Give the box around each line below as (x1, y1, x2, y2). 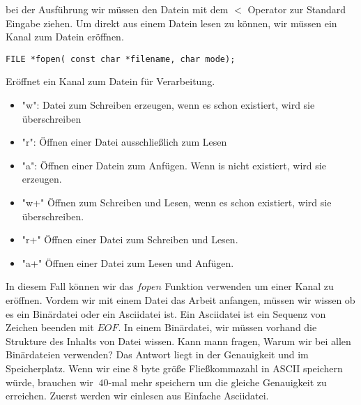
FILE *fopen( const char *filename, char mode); (6, 54, 236, 64)
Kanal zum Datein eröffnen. (6, 29, 124, 44)
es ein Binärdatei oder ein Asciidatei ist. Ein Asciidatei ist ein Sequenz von (6, 306, 326, 321)
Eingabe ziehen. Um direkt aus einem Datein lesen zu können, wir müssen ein (6, 15, 337, 30)
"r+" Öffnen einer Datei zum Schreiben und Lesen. (22, 232, 238, 247)
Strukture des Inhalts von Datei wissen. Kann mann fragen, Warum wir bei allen (6, 333, 351, 348)
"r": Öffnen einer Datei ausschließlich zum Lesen (22, 135, 227, 149)
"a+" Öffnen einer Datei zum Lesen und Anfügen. (22, 255, 234, 270)
